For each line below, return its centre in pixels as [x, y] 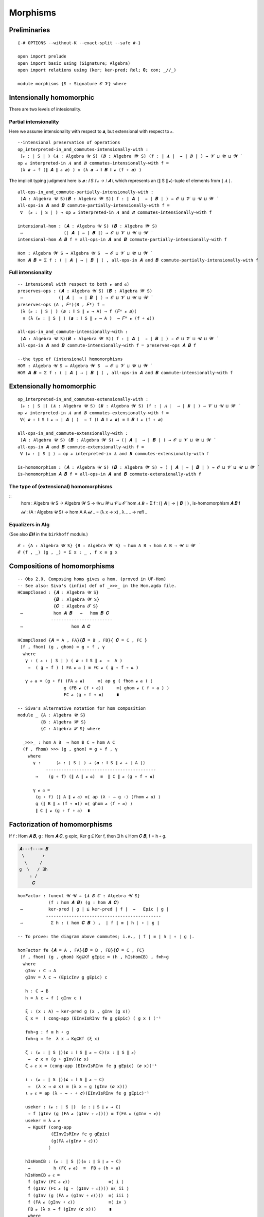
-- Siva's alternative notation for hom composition [82, 708]
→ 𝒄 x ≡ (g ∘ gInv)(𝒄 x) [58, 1059]
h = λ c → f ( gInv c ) [53, 998]
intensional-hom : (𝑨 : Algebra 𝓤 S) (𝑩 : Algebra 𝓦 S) [88, 226]
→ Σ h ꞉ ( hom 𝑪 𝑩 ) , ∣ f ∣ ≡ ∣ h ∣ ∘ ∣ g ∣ [90, 923]
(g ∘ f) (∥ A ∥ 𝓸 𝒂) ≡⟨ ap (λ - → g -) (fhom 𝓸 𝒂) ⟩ [98, 797]
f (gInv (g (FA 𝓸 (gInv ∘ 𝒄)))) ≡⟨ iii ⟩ [78, 1195]
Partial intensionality [34, 122]
